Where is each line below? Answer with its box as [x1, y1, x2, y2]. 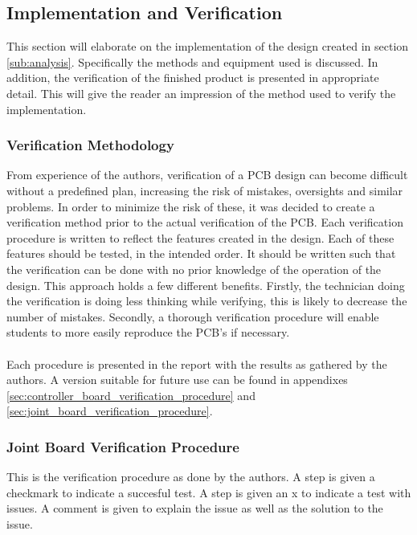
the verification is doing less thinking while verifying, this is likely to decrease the [6, 292, 407, 309]
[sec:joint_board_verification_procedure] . [6, 402, 213, 419]
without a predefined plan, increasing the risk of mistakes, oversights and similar [6, 182, 403, 198]
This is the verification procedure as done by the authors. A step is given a [6, 468, 375, 485]
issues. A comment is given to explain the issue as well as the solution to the [6, 500, 383, 517]
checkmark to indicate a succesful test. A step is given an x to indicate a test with [6, 484, 411, 500]
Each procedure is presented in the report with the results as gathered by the [6, 355, 387, 372]
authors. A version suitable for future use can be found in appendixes [6, 371, 348, 388]
